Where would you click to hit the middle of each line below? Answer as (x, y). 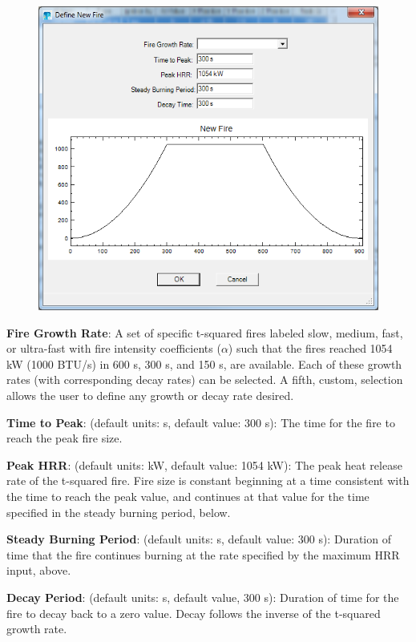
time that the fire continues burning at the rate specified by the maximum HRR (203, 554)
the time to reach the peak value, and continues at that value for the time (188, 497)
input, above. (39, 570)
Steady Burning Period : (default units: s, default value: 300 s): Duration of (199, 539)
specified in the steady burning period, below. (119, 512)
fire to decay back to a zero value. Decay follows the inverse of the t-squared (194, 613)
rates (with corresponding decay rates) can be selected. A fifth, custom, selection (205, 380)
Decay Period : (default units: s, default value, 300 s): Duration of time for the (203, 597)
